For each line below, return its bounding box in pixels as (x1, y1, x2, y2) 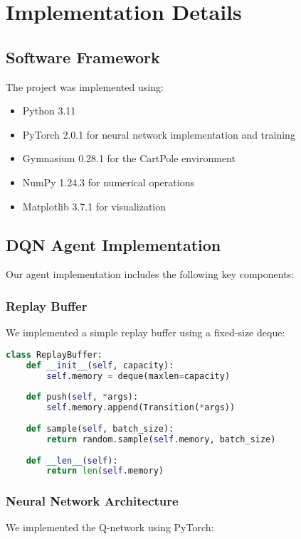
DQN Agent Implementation (6, 233, 221, 255)
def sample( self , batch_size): (26, 423, 174, 434)
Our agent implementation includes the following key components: (6, 267, 295, 282)
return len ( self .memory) (46, 466, 164, 476)
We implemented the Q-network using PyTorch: (6, 520, 214, 535)
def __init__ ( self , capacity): (26, 360, 174, 370)
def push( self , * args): (26, 392, 139, 402)
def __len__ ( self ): (26, 455, 118, 466)
